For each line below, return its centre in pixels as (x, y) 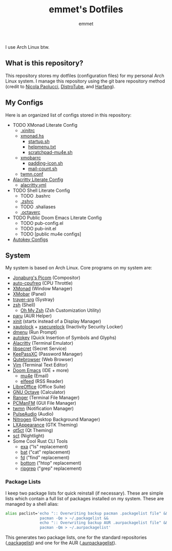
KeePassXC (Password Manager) (48, 354)
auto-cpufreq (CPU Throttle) (43, 283)
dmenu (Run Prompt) (35, 332)
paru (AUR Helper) (32, 316)
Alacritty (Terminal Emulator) (43, 343)
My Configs (24, 103)
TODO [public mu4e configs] (51, 234)
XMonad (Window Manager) (42, 289)
